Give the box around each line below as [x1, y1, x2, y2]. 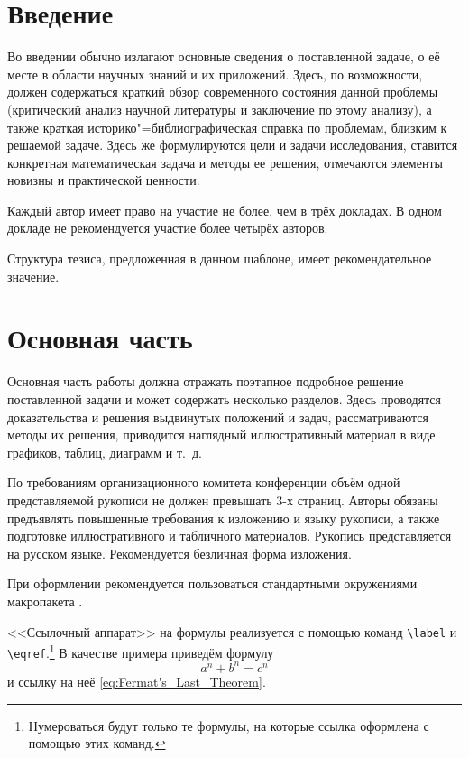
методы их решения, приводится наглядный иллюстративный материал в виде [7, 425, 436, 444]
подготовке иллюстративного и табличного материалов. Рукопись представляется [7, 526, 452, 545]
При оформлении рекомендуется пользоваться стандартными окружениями [7, 574, 418, 593]
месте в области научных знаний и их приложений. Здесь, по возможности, [7, 64, 423, 83]
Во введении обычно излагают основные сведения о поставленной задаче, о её [7, 47, 440, 66]
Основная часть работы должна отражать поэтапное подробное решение [7, 372, 404, 391]
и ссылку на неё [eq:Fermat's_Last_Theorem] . [7, 671, 266, 690]
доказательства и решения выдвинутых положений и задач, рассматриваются [7, 407, 428, 426]
